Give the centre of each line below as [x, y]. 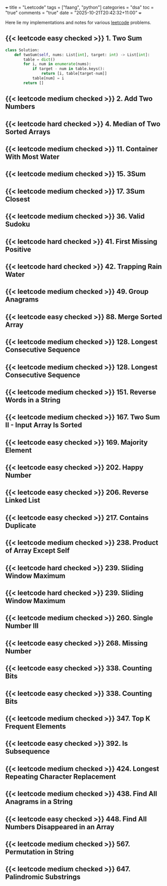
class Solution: [22, 50]
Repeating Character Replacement [61, 776]
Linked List [23, 500]
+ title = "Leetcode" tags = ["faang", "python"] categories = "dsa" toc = [79, 7]
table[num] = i [48, 78]
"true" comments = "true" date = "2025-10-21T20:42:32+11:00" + [73, 13]
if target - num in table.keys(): [68, 69]
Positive [18, 249]
